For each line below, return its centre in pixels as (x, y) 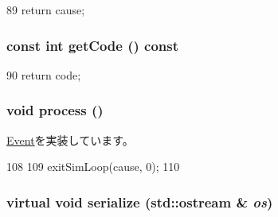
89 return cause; (46, 10)
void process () (55, 110)
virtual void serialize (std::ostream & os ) (140, 201)
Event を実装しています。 (70, 139)
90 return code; (44, 74)
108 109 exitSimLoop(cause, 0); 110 (93, 167)
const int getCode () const (93, 45)
